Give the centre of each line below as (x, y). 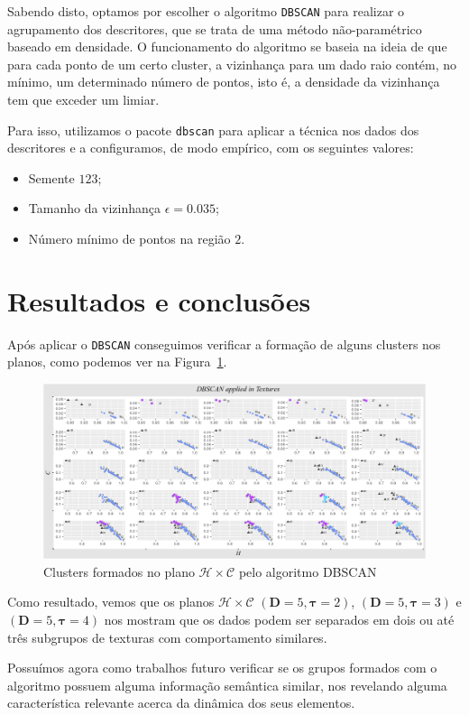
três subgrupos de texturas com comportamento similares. (167, 637)
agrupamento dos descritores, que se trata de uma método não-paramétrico (215, 28)
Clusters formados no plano (119, 571)
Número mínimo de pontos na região (129, 239)
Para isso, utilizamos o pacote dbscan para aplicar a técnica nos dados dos (213, 130)
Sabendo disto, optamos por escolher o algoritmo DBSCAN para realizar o (206, 11)
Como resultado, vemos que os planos (111, 602)
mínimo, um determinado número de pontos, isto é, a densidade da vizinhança (224, 82)
